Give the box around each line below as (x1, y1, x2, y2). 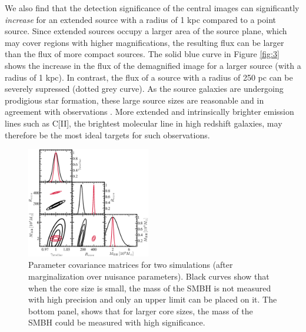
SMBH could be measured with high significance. (28, 316, 205, 328)
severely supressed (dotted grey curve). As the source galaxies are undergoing (5, 82, 284, 95)
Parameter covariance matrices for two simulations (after (28, 258, 233, 271)
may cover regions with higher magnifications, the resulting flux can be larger (5, 36, 284, 48)
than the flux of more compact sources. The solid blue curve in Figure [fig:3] (5, 48, 280, 60)
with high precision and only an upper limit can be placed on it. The (28, 293, 277, 306)
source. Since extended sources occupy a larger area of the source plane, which (5, 25, 287, 37)
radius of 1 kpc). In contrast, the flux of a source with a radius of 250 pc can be (5, 71, 293, 83)
